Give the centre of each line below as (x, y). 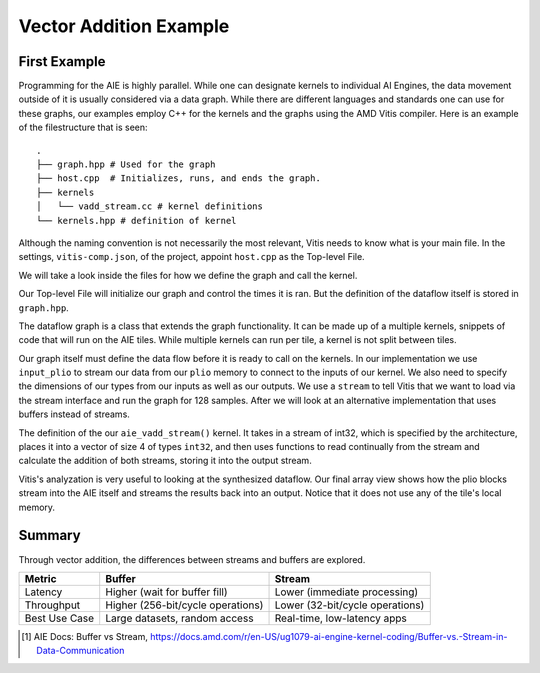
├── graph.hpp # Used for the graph (126, 164)
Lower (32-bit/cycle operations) (349, 605)
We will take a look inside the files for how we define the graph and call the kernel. (188, 275)
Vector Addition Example (124, 26)
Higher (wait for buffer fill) (167, 592)
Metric (40, 578)
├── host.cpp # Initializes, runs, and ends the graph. (179, 178)
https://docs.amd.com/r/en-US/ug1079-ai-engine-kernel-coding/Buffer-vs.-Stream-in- (329, 636)
